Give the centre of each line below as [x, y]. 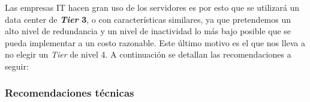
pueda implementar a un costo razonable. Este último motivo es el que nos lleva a [155, 42]
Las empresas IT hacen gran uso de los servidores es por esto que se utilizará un [152, 7]
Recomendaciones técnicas [70, 93]
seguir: [17, 66]
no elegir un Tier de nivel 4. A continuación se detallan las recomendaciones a [148, 54]
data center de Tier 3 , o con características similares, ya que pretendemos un [148, 19]
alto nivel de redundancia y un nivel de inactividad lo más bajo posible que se [148, 31]
